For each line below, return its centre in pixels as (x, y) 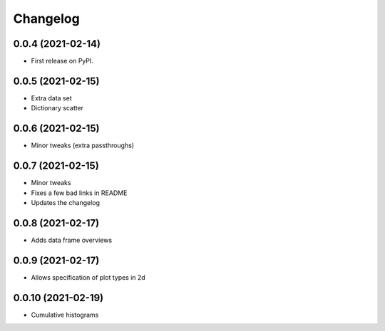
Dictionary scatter (57, 108)
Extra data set (51, 98)
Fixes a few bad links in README (79, 193)
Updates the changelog (65, 202)
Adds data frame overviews (72, 240)
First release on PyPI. (62, 61)
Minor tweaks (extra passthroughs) (83, 145)
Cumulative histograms (65, 315)
